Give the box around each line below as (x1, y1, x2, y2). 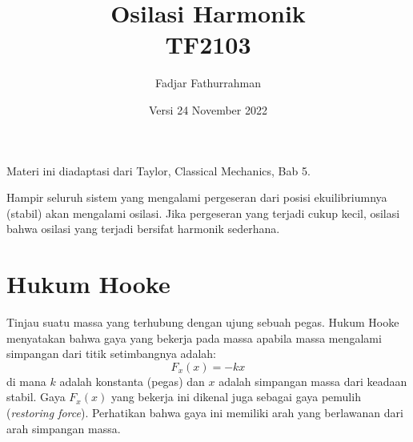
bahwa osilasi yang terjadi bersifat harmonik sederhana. (6, 220, 280, 237)
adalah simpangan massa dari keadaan (219, 372, 407, 389)
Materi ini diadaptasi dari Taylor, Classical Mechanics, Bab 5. (6, 162, 311, 179)
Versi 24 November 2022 (149, 101, 267, 118)
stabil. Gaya (6, 388, 66, 405)
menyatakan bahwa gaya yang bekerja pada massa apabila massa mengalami (6, 329, 382, 346)
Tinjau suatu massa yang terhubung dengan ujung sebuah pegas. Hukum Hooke (6, 314, 399, 330)
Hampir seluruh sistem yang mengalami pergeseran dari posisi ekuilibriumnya (6, 189, 387, 206)
